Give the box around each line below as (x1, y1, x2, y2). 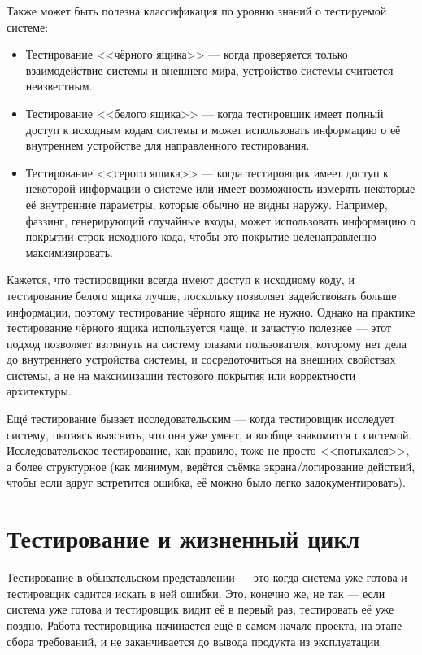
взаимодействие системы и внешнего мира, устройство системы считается (25, 61, 394, 78)
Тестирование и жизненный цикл (7, 522, 360, 555)
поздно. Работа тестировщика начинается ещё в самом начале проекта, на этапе (7, 616, 402, 633)
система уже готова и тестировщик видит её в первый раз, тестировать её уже (7, 600, 394, 618)
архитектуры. (7, 382, 72, 400)
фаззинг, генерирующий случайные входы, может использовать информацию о (25, 212, 415, 229)
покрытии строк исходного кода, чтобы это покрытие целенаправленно (25, 228, 376, 245)
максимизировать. (25, 243, 113, 260)
